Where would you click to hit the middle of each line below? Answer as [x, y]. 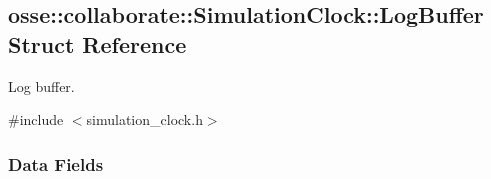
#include [36, 119]
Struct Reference [97, 43]
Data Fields [56, 163]
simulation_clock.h [144, 119]
